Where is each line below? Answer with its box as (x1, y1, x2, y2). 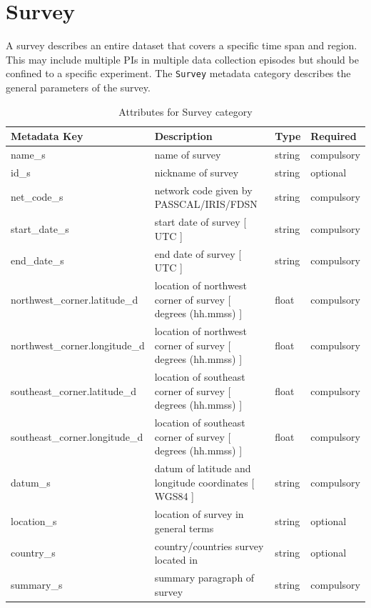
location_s (11, 513, 57, 528)
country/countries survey (154, 538, 264, 553)
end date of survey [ (154, 246, 242, 261)
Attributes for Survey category (118, 104, 253, 119)
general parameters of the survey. (6, 79, 151, 94)
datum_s (11, 474, 51, 489)
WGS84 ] (154, 489, 194, 504)
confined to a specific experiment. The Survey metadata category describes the (6, 66, 351, 81)
